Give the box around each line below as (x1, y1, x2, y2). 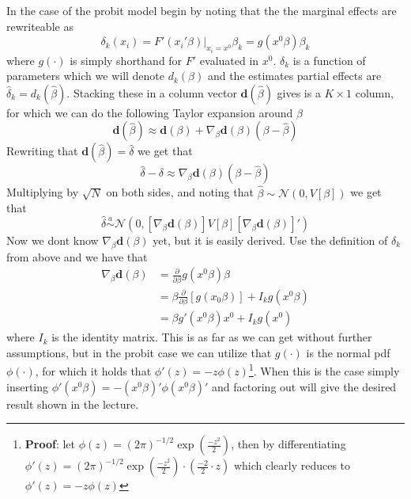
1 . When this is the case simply (248, 360, 400, 379)
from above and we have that (6, 248, 148, 265)
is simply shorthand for (70, 51, 183, 68)
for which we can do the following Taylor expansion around (6, 104, 293, 120)
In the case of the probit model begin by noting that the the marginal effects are (6, 2, 397, 18)
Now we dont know (6, 232, 99, 249)
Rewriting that (6, 143, 78, 159)
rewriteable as (6, 17, 74, 34)
